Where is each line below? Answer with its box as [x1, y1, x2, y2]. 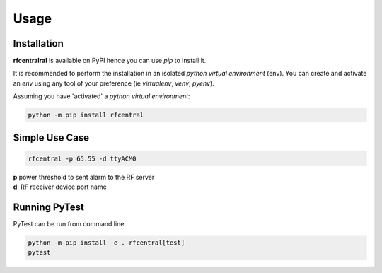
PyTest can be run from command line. [13, 220, 127, 228]
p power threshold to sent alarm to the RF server [13, 173, 155, 181]
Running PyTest [13, 202, 84, 213]
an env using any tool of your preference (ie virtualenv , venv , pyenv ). [13, 79, 215, 88]
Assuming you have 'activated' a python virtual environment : [13, 92, 190, 100]
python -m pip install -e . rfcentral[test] [28, 239, 185, 247]
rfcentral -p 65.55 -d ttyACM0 [28, 154, 137, 163]
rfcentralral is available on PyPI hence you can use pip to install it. [13, 57, 207, 65]
